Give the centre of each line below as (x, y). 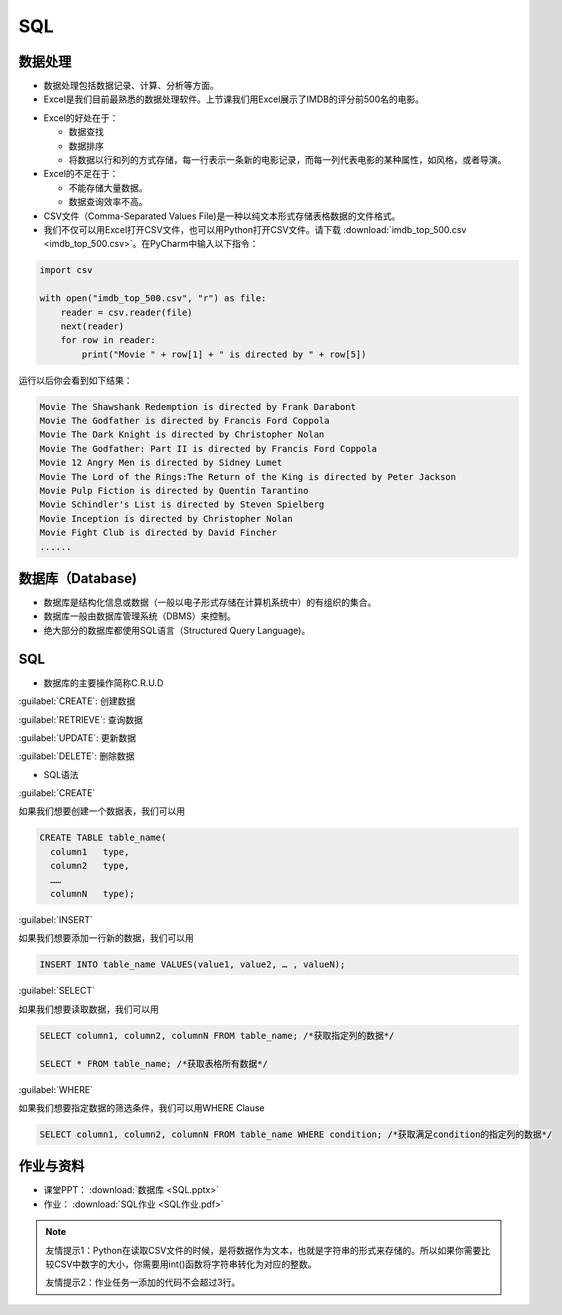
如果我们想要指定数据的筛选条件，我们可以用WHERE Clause (141, 1107)
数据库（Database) (77, 578)
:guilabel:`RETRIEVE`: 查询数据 (81, 719)
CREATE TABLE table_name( (103, 838)
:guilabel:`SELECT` (56, 991)
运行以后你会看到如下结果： (75, 380)
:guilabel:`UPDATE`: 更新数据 (77, 737)
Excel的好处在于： (81, 117)
